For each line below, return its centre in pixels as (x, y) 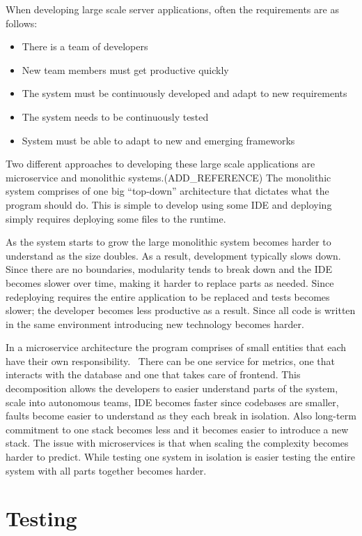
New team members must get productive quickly (125, 69)
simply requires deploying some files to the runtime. (116, 218)
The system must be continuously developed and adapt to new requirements (184, 93)
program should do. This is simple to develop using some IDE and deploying (169, 204)
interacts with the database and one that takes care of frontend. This (153, 374)
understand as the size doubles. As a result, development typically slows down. (173, 255)
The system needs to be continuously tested (115, 116)
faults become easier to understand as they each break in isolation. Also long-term (181, 416)
